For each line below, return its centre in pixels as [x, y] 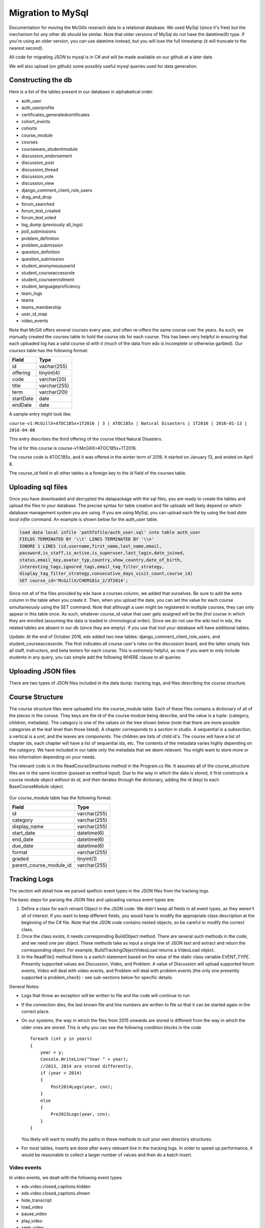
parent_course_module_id [42, 865]
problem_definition [40, 238]
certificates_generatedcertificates [56, 114]
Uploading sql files [38, 487]
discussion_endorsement [47, 156]
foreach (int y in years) [61, 1039]
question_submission [43, 259]
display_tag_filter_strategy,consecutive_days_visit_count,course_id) [106, 574]
